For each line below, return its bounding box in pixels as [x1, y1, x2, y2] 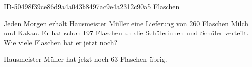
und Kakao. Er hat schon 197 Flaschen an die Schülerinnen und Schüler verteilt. [4, 28, 249, 38]
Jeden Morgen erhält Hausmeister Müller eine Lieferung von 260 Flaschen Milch [4, 18, 249, 28]
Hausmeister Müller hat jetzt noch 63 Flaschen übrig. [4, 54, 167, 64]
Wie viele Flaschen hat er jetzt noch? [4, 37, 118, 47]
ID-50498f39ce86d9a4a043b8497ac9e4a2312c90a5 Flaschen [4, 1, 180, 11]
